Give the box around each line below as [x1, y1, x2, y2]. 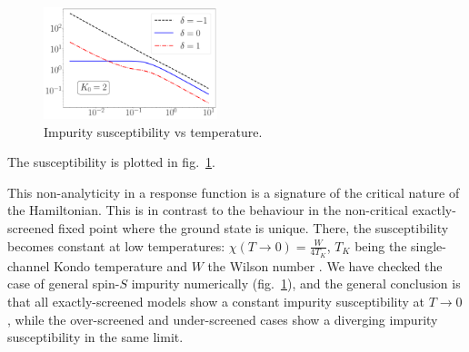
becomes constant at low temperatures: [7, 236, 225, 255]
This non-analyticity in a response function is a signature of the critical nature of [7, 182, 460, 201]
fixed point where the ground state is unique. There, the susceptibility [58, 218, 449, 237]
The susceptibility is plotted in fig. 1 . [7, 152, 215, 171]
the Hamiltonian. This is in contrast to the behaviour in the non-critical [7, 200, 408, 220]
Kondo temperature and [53, 256, 188, 275]
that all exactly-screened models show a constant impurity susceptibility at [7, 291, 425, 310]
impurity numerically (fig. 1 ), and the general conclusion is [131, 274, 461, 293]
